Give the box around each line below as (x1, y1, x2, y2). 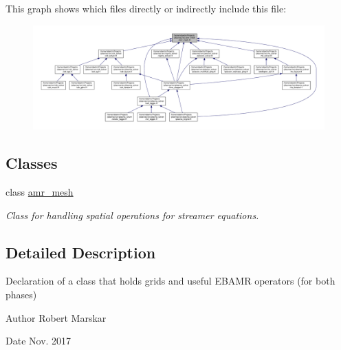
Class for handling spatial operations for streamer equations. (5, 207, 259, 222)
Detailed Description (5, 241, 156, 262)
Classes (5, 152, 58, 174)
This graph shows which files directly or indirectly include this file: (5, 1, 287, 15)
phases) (5, 287, 37, 301)
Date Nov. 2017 (5, 333, 71, 348)
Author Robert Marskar (5, 310, 107, 325)
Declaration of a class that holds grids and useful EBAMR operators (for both (5, 274, 335, 288)
